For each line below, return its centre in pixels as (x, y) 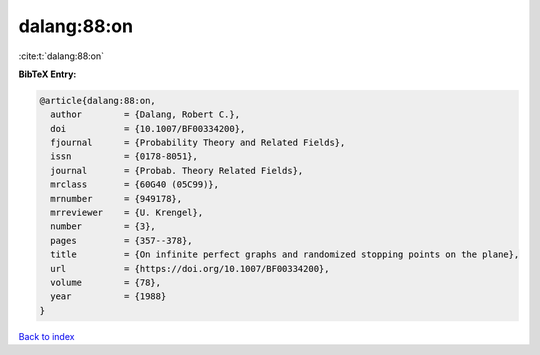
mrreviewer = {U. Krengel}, (127, 213)
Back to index (46, 336)
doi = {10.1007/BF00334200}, (148, 128)
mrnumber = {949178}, (116, 198)
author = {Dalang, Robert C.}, (145, 114)
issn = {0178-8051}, (124, 156)
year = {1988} (108, 296)
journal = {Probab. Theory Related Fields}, (177, 170)
